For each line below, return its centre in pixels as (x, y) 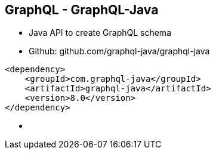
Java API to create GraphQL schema (100, 33)
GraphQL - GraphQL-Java (82, 10)
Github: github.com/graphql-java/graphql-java (119, 51)
